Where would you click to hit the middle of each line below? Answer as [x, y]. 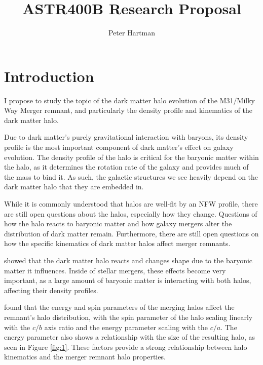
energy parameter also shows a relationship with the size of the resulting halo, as [129, 337]
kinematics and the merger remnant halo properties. [85, 357]
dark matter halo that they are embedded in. [74, 187]
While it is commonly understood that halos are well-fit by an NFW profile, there [131, 204]
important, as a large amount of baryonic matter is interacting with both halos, [128, 280]
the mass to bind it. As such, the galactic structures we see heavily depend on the [131, 176]
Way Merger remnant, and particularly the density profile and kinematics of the [128, 110]
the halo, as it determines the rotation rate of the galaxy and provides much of [126, 167]
